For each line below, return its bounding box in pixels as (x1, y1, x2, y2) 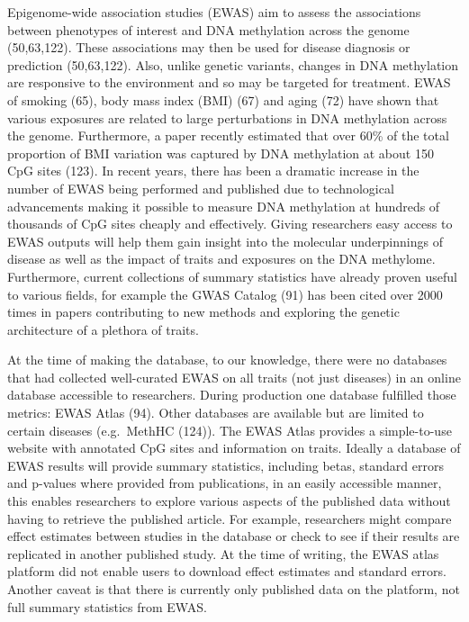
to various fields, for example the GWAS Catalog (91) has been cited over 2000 (7, 284, 443, 303)
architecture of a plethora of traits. (7, 320, 199, 338)
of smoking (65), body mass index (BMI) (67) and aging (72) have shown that (7, 90, 439, 109)
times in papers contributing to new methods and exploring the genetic (7, 302, 400, 321)
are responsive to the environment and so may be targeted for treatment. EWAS (7, 73, 451, 92)
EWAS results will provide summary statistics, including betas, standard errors (7, 455, 444, 474)
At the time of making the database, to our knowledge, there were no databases (7, 350, 447, 369)
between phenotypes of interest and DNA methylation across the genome (7, 20, 410, 39)
